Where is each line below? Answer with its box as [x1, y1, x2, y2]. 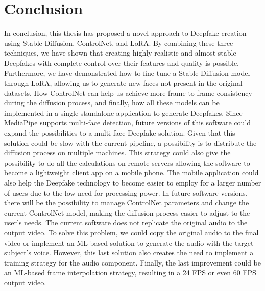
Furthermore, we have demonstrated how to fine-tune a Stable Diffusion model [4, 67, 250, 78]
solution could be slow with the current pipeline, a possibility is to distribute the [4, 137, 257, 148]
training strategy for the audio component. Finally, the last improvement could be [4, 257, 261, 268]
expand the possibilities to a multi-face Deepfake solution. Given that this [4, 127, 235, 138]
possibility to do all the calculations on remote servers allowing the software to [4, 157, 250, 168]
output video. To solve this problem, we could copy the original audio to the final [4, 227, 259, 237]
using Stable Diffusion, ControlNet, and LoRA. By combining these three [4, 37, 233, 48]
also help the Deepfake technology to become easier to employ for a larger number [4, 177, 261, 188]
